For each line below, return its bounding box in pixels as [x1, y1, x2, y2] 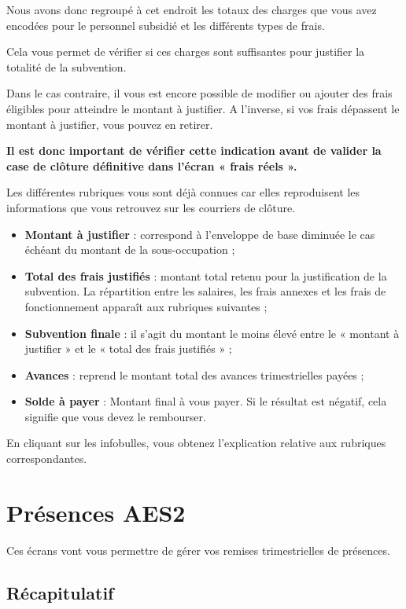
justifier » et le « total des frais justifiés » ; [24, 340, 232, 357]
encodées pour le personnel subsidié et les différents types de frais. [6, 17, 325, 33]
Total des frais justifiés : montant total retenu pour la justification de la [24, 267, 387, 284]
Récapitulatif [6, 580, 114, 604]
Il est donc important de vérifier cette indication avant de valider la [6, 142, 382, 159]
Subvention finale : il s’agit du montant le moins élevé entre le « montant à [24, 325, 400, 341]
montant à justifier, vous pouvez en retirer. [6, 116, 213, 132]
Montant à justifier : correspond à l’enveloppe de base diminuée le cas [24, 226, 375, 242]
